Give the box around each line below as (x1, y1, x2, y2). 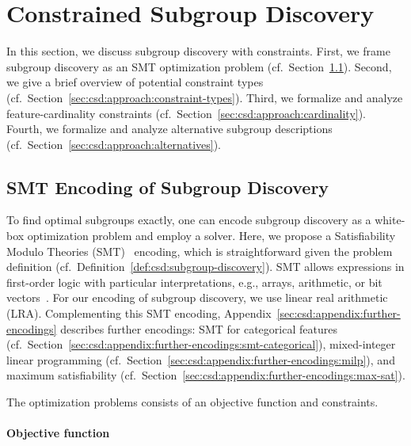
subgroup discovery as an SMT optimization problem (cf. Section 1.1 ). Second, (6, 58, 392, 74)
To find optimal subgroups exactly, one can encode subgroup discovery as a (6, 212, 371, 228)
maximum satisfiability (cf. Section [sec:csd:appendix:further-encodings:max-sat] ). (6, 367, 405, 383)
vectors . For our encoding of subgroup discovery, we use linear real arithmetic (6, 289, 388, 306)
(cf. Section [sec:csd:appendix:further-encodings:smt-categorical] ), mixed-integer (6, 336, 396, 353)
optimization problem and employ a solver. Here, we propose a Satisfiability (27, 227, 396, 244)
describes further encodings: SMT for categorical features (60, 320, 337, 337)
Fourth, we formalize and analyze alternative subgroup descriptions (6, 120, 333, 137)
